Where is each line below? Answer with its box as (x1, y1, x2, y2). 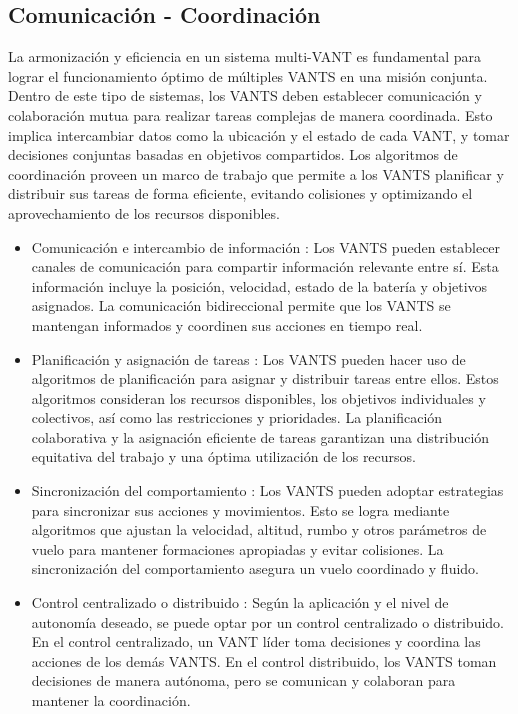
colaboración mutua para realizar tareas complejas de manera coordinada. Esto (8, 104, 493, 125)
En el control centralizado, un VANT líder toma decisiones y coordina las (31, 631, 481, 652)
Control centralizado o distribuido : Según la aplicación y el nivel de (31, 592, 449, 613)
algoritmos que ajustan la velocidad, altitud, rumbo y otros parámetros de (31, 519, 487, 540)
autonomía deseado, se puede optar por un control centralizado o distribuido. (31, 611, 504, 632)
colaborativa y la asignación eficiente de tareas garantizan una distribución (31, 426, 490, 447)
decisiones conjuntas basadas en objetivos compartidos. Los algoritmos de (8, 144, 458, 165)
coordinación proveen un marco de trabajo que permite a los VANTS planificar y (8, 163, 504, 184)
